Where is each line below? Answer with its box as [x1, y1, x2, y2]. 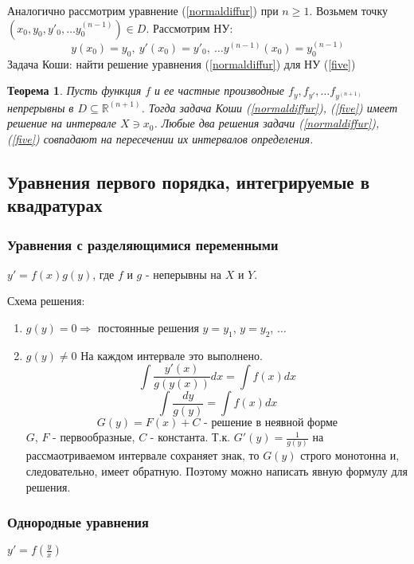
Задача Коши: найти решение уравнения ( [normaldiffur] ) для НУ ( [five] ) [7, 55, 356, 72]
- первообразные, [53, 429, 135, 445]
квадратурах [7, 193, 103, 217]
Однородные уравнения [7, 512, 149, 532]
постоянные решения [97, 319, 199, 336]
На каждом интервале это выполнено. [80, 347, 263, 363]
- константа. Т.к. [150, 429, 231, 445]
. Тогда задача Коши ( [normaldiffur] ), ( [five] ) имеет [141, 99, 398, 116]
